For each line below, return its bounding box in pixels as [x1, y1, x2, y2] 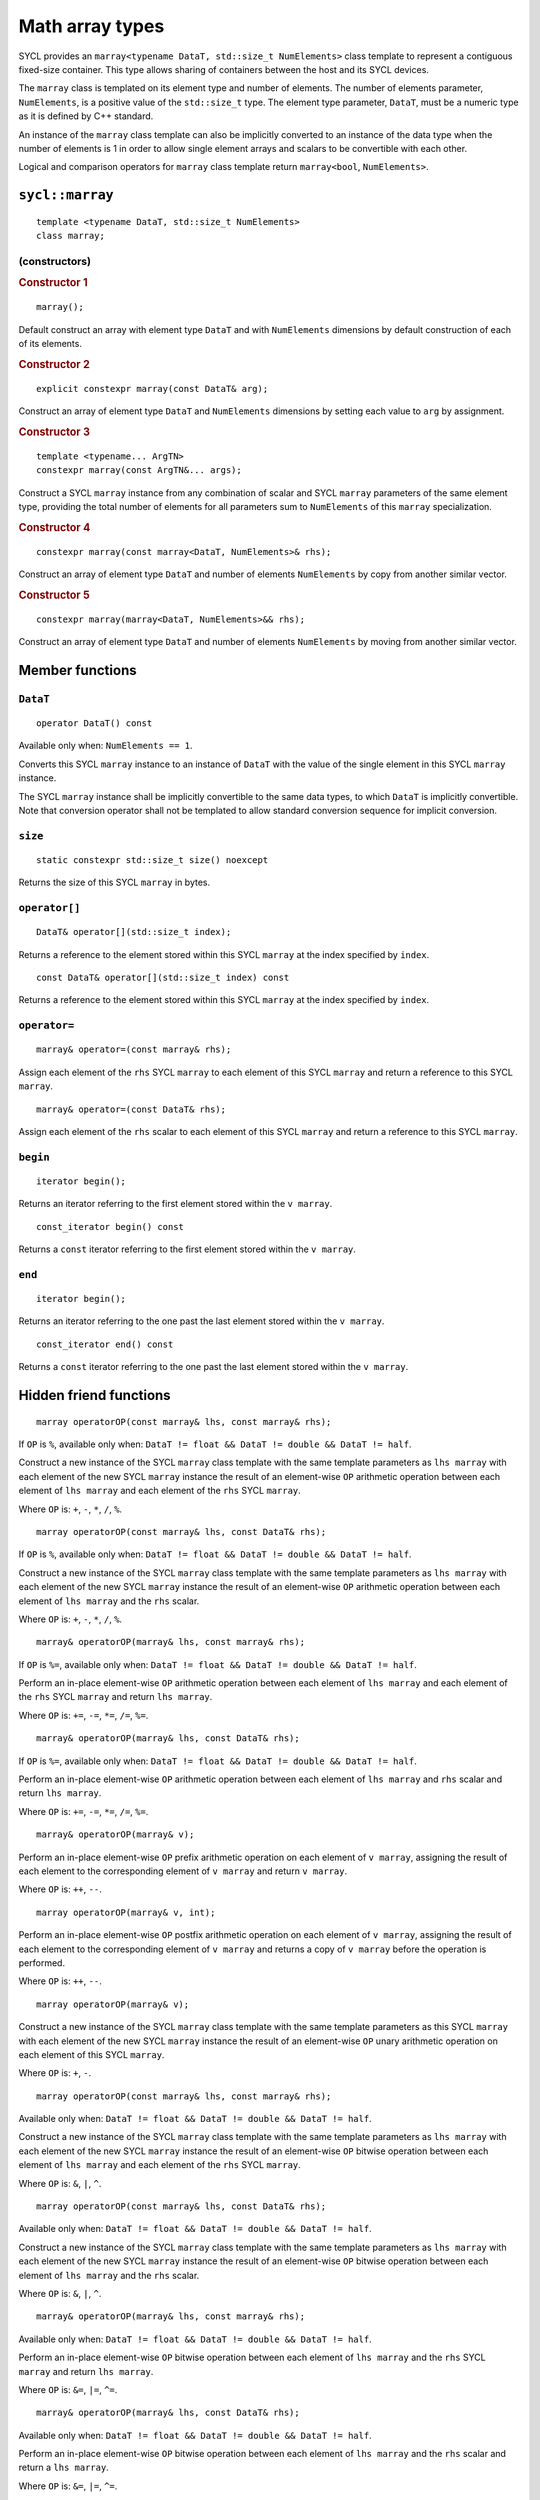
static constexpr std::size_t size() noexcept [36, 854, 269, 865]
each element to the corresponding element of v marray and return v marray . [18, 1865, 348, 1877]
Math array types [18, 15, 165, 37]
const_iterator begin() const [36, 1221, 185, 1232]
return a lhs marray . [18, 2461, 109, 2474]
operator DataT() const [36, 718, 153, 729]
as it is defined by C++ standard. [18, 110, 154, 122]
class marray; [36, 230, 105, 242]
